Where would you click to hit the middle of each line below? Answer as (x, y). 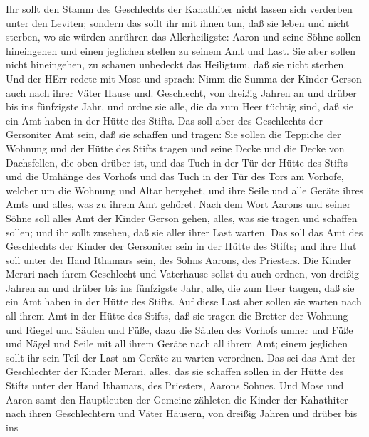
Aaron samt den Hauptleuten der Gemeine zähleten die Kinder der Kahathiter (177, 399)
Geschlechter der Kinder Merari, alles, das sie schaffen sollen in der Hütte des (175, 371)
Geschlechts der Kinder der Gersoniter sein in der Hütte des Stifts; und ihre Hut (181, 246)
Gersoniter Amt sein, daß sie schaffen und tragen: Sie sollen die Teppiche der (173, 134)
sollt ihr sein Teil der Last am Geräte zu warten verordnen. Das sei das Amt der (181, 357)
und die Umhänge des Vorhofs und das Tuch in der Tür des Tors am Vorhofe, (175, 176)
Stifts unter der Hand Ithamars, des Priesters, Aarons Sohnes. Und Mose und (175, 385)
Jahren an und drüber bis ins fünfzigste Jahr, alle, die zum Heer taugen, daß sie (180, 287)
